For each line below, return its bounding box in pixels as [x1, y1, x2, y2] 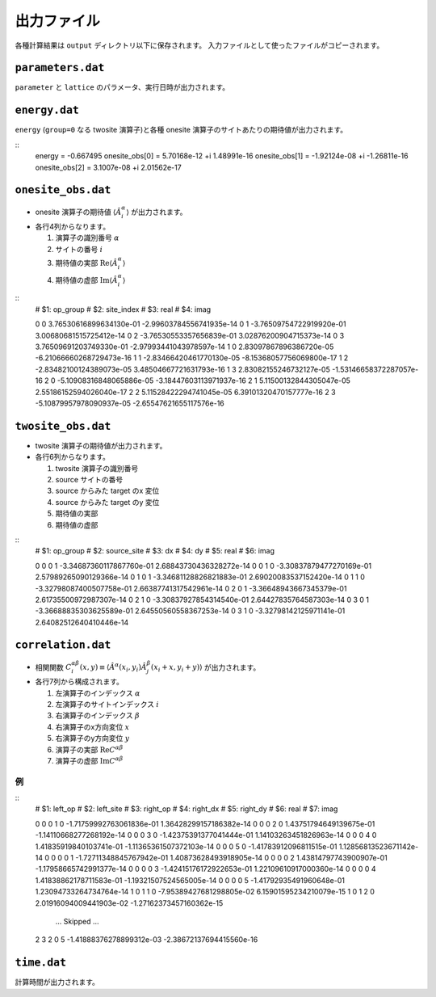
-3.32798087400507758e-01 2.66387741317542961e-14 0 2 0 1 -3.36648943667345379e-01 [35, 583, 347, 593]
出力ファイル [15, 12, 101, 30]
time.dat [15, 956, 67, 970]
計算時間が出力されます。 [15, 978, 100, 987]
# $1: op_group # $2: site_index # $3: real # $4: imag [35, 304, 212, 314]
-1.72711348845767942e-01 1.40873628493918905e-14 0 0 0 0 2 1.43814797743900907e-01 [75, 853, 388, 862]
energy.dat [15, 103, 80, 117]
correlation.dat [15, 638, 111, 652]
